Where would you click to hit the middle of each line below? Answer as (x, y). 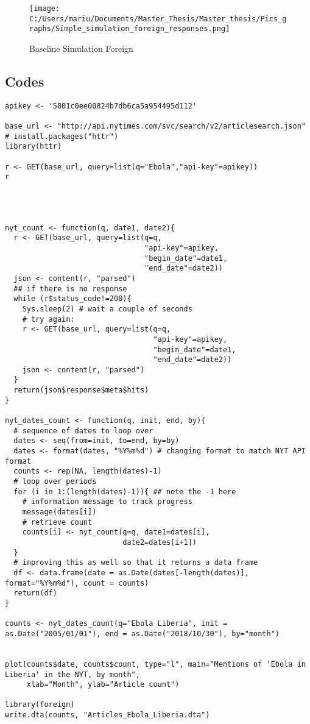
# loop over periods (55, 482)
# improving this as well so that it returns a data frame (136, 563)
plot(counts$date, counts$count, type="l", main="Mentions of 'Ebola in (155, 664)
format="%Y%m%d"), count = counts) (77, 583)
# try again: (48, 319)
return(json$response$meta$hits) (81, 390)
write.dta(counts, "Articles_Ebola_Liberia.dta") (107, 715)
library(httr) (33, 147)
